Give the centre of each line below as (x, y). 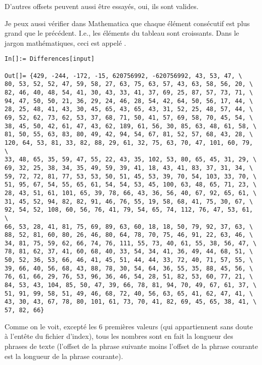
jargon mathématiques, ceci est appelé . (65, 42)
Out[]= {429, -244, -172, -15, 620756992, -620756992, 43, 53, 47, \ (123, 76)
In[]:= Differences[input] (50, 59)
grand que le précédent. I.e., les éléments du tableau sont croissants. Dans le (122, 33)
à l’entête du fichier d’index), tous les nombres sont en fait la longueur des (119, 336)
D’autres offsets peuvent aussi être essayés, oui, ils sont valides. (102, 6)
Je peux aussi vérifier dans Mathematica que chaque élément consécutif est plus (127, 23)
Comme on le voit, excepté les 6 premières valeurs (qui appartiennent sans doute (129, 326)
